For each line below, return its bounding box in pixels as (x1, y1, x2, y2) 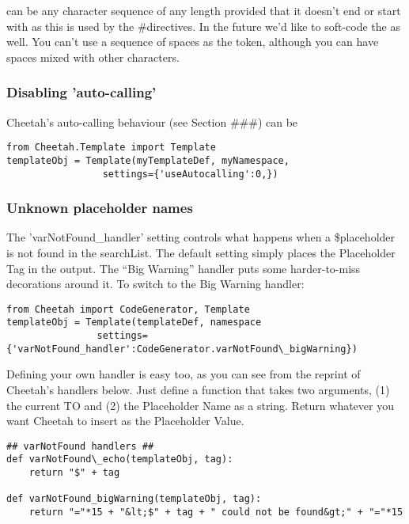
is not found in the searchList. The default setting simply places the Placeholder (6, 244, 396, 260)
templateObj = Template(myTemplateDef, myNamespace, (6, 154, 290, 166)
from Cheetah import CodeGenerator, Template (6, 303, 250, 315)
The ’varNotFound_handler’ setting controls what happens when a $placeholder (6, 229, 396, 245)
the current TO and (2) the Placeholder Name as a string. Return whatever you (6, 397, 394, 413)
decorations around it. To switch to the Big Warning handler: (6, 275, 305, 292)
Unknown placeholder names (6, 198, 193, 218)
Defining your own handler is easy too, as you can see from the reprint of (6, 366, 361, 382)
